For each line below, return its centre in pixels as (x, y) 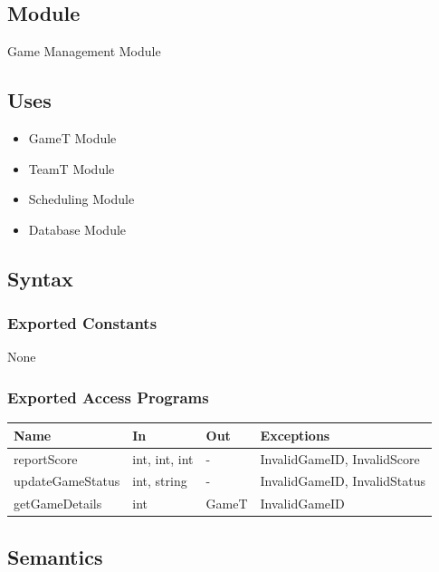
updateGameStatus (67, 481)
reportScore (46, 458)
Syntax (40, 278)
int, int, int (163, 458)
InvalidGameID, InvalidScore (340, 458)
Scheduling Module (81, 199)
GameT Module (72, 138)
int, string (160, 481)
